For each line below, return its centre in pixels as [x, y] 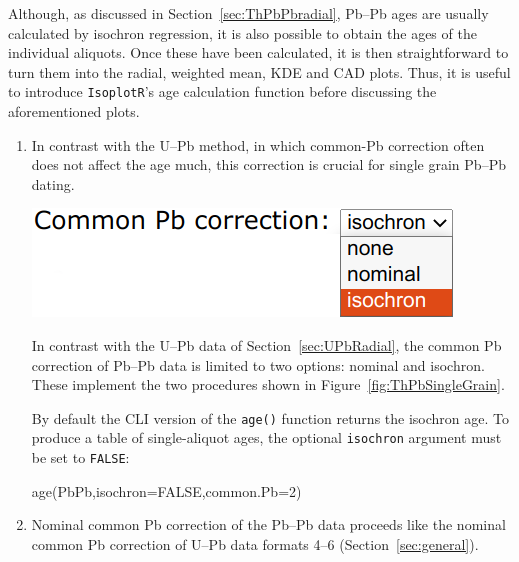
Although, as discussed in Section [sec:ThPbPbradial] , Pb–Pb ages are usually [248, 13]
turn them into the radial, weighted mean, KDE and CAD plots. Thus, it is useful [259, 71]
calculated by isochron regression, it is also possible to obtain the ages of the [242, 32]
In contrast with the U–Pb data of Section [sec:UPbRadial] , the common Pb [266, 345]
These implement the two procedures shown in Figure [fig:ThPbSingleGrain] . [268, 384]
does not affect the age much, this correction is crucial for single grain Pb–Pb [268, 164]
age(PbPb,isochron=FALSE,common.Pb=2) [166, 490]
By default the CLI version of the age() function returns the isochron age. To [270, 417]
